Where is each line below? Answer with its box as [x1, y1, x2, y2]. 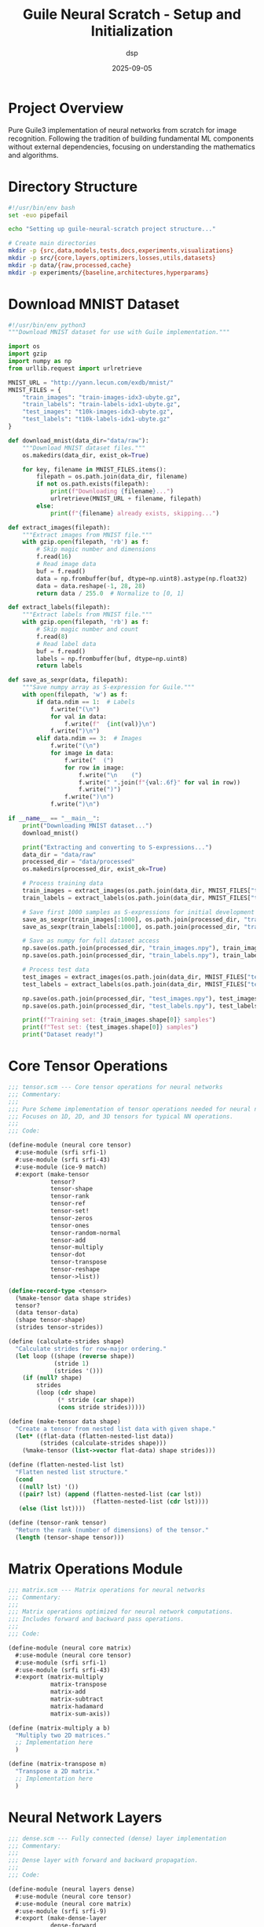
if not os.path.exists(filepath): [36, 480, 149, 488]
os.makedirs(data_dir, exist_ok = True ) [22, 451, 149, 459]
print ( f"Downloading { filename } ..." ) [49, 487, 174, 496]
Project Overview [8, 99, 124, 117]
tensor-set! [49, 1207, 90, 1215]
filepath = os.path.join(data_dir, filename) [36, 473, 189, 481]
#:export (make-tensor [15, 1170, 90, 1178]
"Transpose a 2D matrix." [15, 1767, 101, 1775]
